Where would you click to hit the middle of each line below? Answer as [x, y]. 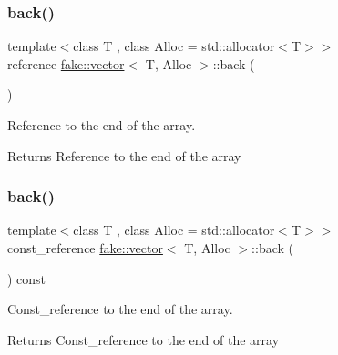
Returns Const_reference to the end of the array [143, 339]
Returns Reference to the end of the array [124, 155]
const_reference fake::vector [85, 248]
